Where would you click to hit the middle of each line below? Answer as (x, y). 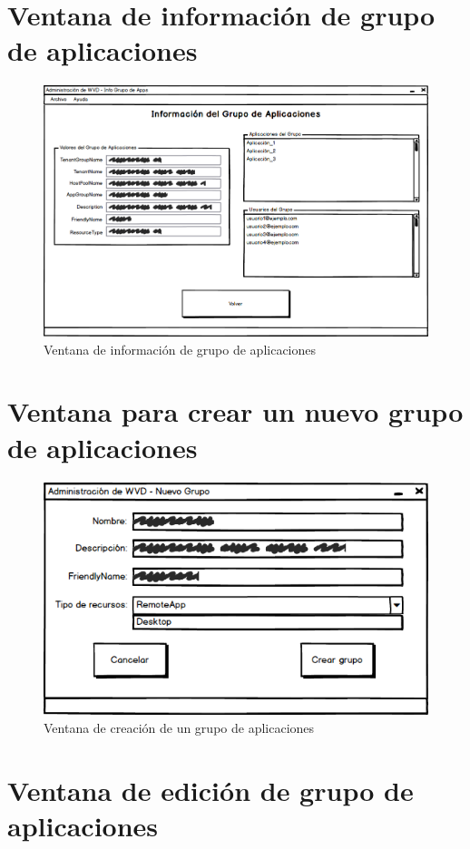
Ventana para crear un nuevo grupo (235, 411)
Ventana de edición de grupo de (211, 790)
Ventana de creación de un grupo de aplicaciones (179, 727)
